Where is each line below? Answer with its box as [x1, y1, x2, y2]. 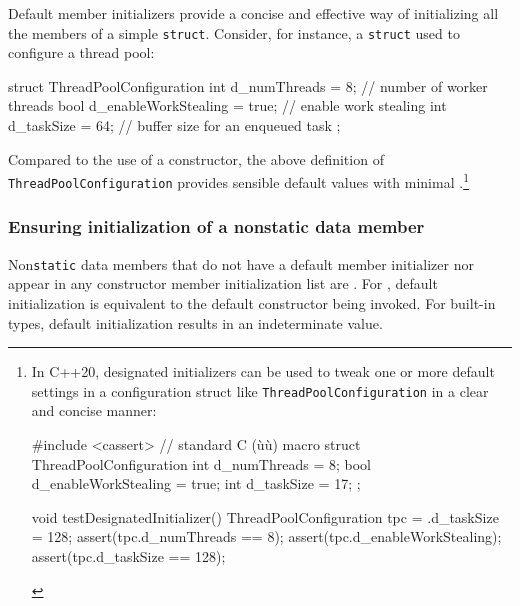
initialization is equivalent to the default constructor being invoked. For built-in [8, 293, 496, 313]
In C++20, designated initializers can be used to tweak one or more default [31, 361, 495, 382]
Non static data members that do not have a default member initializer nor [8, 253, 474, 274]
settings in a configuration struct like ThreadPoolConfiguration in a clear [31, 380, 489, 401]
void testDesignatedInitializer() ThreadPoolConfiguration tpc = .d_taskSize [31, 506, 499, 527]
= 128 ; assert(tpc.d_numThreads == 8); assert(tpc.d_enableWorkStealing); [31, 526, 502, 547]
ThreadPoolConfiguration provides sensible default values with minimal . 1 [8, 169, 469, 192]
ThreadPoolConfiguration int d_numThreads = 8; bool [31, 453, 371, 474]
